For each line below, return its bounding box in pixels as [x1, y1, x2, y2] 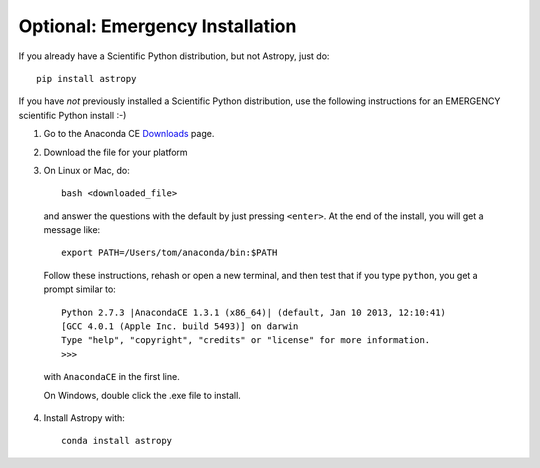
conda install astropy [61, 435, 173, 447]
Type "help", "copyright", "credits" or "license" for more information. [61, 335, 431, 346]
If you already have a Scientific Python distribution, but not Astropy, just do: [18, 50, 330, 62]
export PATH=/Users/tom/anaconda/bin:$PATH [61, 247, 278, 259]
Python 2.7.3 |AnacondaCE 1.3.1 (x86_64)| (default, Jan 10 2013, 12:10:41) [61, 306, 447, 318]
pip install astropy [36, 73, 137, 84]
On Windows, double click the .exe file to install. [43, 389, 242, 401]
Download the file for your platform [43, 146, 189, 158]
